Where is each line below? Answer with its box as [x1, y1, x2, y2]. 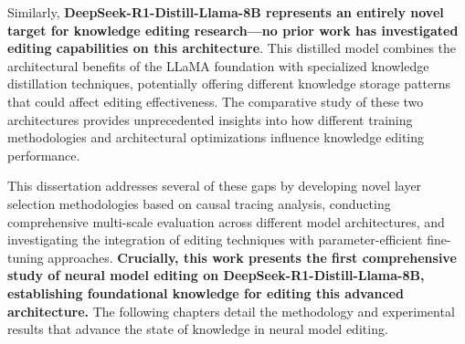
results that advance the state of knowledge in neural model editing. [7, 319, 388, 339]
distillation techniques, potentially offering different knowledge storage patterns [7, 74, 451, 93]
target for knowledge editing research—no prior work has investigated [7, 20, 459, 39]
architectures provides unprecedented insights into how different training [7, 109, 413, 129]
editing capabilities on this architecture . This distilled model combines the [7, 38, 457, 57]
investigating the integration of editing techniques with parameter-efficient [7, 230, 423, 249]
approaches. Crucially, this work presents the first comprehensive [48, 247, 457, 266]
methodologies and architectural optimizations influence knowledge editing [7, 128, 425, 147]
